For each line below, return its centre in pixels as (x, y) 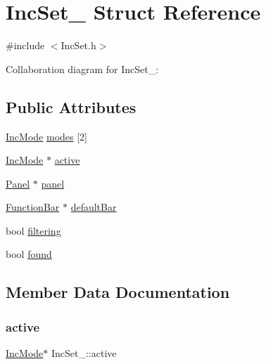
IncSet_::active (84, 353)
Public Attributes (71, 106)
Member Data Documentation (118, 292)
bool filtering (33, 230)
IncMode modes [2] (46, 136)
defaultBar (94, 207)
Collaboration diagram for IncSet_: (82, 69)
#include (25, 45)
